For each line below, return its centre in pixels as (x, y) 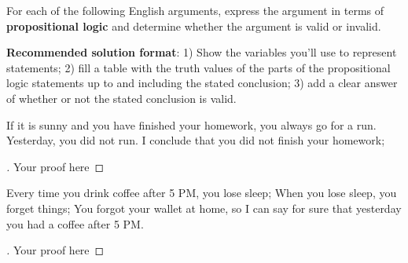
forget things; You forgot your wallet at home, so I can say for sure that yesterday (204, 208)
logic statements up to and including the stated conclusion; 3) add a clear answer (202, 83)
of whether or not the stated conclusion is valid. (121, 98)
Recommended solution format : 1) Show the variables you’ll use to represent (202, 52)
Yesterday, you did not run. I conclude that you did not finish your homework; (196, 140)
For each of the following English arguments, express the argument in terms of (195, 10)
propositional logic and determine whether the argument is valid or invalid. (194, 26)
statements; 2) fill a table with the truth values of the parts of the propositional (198, 67)
